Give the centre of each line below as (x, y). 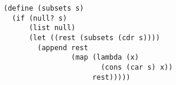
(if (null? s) (40, 18)
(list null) (52, 28)
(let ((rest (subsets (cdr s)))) (94, 37)
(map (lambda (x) (105, 58)
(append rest (63, 48)
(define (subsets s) (44, 8)
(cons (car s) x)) (137, 67)
